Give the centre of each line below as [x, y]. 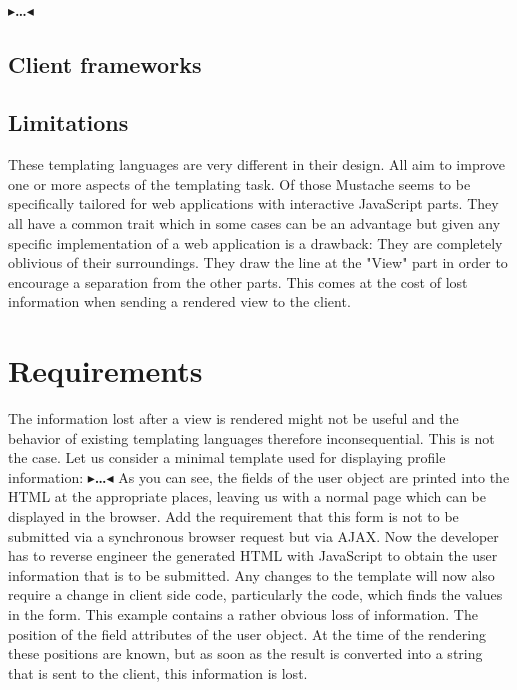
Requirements [105, 370]
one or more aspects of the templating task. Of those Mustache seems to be [239, 183]
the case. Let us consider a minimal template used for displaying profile [227, 457]
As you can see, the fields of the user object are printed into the [314, 476]
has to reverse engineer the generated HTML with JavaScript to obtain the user [253, 555]
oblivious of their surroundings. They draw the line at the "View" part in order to [258, 262]
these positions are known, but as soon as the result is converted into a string [245, 653]
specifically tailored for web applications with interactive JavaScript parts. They [253, 203]
